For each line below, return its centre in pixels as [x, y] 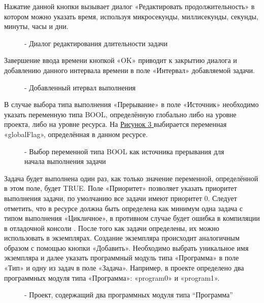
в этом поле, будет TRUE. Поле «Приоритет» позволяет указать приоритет [121, 188]
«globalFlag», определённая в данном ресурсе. [76, 134]
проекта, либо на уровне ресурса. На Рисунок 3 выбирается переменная [115, 124]
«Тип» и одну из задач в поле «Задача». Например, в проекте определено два [124, 268]
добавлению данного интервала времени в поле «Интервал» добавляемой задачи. [129, 70]
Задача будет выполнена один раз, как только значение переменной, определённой [131, 178]
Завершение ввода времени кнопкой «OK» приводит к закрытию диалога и [121, 60]
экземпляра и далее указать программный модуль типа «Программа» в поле [122, 258]
